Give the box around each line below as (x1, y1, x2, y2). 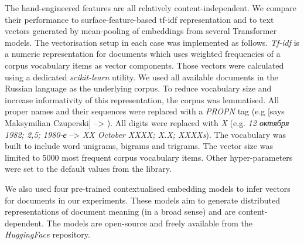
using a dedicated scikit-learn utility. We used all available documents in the (5, 70, 278, 83)
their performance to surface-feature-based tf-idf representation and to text (5, 13, 274, 25)
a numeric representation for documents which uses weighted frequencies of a (5, 48, 281, 60)
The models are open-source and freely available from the (46, 216, 253, 229)
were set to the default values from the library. (5, 162, 172, 175)
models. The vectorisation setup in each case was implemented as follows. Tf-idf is (5, 36, 300, 48)
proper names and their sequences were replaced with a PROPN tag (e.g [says (5, 105, 285, 117)
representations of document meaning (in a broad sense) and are (5, 205, 236, 218)
